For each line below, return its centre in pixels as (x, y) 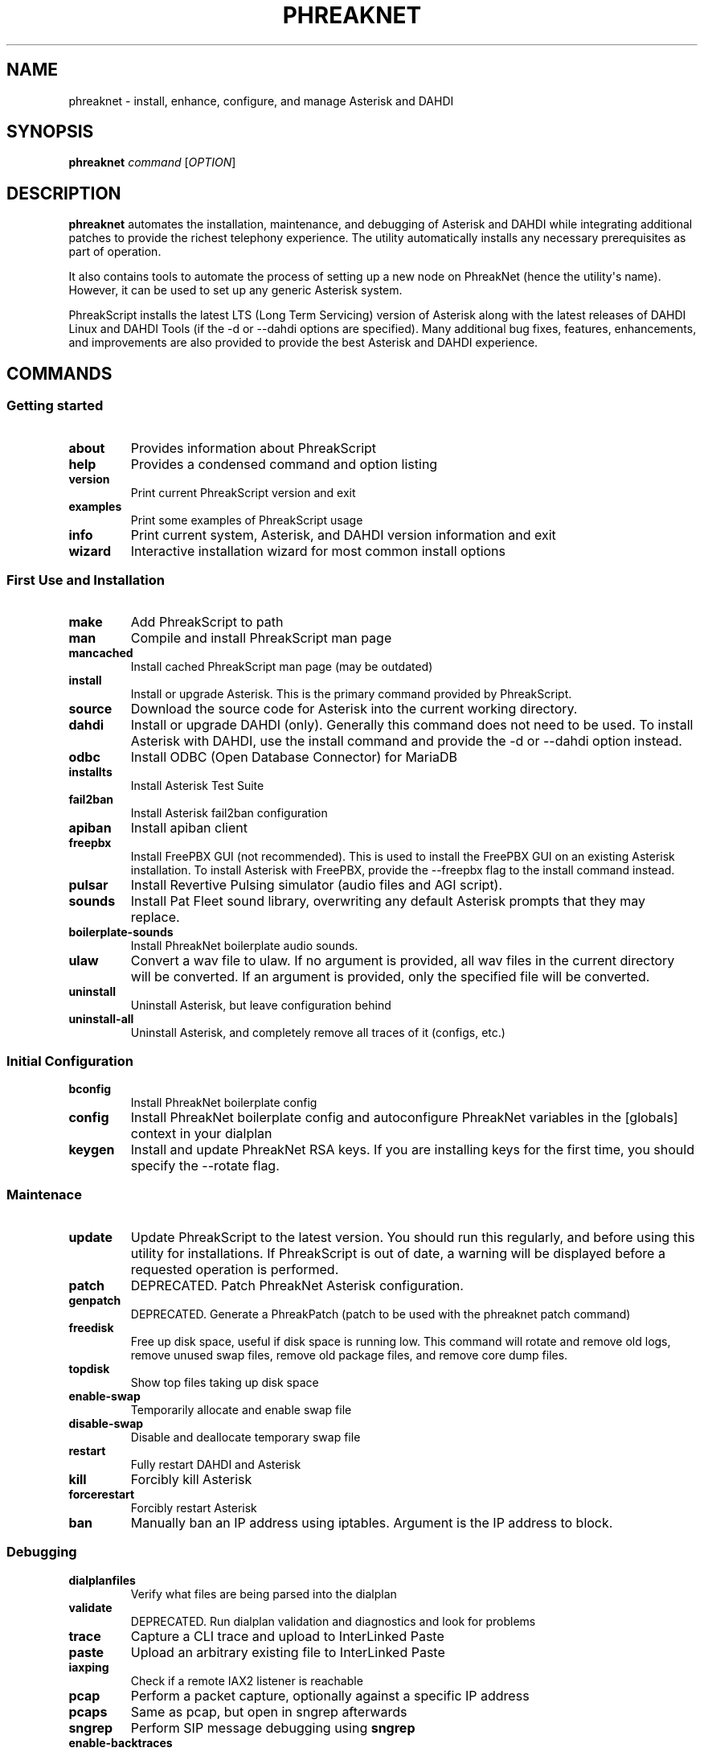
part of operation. (115, 252)
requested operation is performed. (235, 1269)
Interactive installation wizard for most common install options (318, 551)
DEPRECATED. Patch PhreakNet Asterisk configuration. (297, 1285)
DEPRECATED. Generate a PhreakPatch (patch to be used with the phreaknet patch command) (381, 1314)
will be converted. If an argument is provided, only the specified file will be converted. (390, 977)
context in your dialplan (201, 1133)
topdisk (89, 1368)
